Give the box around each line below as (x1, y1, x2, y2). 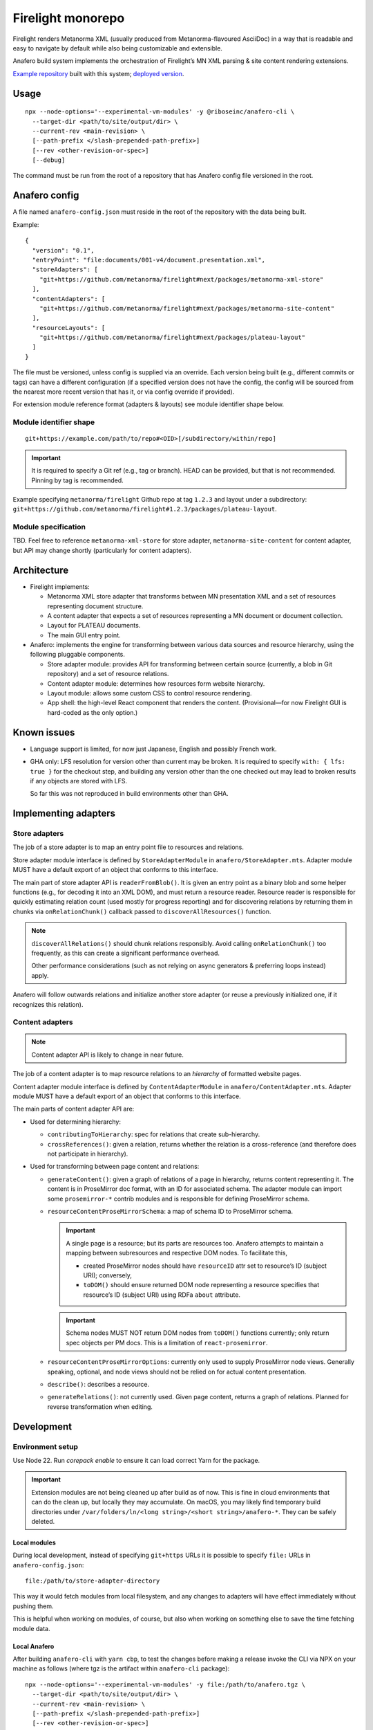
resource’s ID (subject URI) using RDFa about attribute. (83, 1291, 241, 1299)
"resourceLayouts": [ (32, 324, 106, 331)
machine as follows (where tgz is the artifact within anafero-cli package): (12, 1664, 230, 1673)
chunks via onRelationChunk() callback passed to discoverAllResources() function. (12, 907, 271, 916)
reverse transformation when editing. (47, 1402, 153, 1411)
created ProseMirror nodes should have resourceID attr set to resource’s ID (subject (83, 1262, 327, 1270)
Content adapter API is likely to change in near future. (31, 1050, 184, 1059)
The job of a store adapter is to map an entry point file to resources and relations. (12, 843, 245, 851)
